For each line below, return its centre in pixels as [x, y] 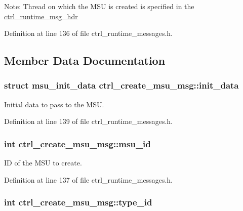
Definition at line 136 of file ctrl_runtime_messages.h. [89, 33]
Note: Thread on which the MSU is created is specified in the [99, 6]
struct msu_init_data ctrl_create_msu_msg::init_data [121, 85]
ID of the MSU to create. [43, 163]
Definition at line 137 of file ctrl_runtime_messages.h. [89, 179]
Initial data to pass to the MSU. [54, 104]
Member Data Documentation [85, 60]
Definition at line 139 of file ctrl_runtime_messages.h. [89, 121]
